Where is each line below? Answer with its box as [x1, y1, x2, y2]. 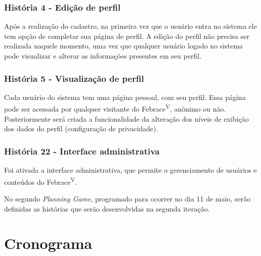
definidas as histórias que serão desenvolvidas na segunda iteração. [4, 203, 210, 214]
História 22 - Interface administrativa [4, 144, 160, 157]
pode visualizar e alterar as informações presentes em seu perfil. [4, 50, 201, 61]
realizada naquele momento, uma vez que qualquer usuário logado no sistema [4, 40, 243, 51]
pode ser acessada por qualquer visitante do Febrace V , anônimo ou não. [4, 102, 226, 114]
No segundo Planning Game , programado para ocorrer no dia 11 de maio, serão [4, 193, 251, 203]
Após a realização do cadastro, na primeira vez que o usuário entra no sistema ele [4, 21, 257, 31]
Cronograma [4, 233, 93, 253]
